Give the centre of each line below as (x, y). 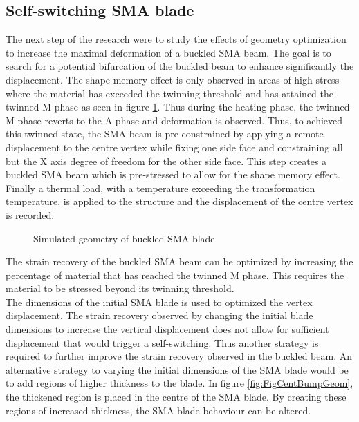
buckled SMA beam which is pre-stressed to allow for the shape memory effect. (173, 174)
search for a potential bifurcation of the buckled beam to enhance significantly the (180, 66)
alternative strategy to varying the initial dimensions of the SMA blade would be (177, 369)
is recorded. (30, 214)
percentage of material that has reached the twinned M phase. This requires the (175, 275)
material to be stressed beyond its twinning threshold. (120, 288)
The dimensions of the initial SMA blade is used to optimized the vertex (159, 301)
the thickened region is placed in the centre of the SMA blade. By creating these (176, 397)
